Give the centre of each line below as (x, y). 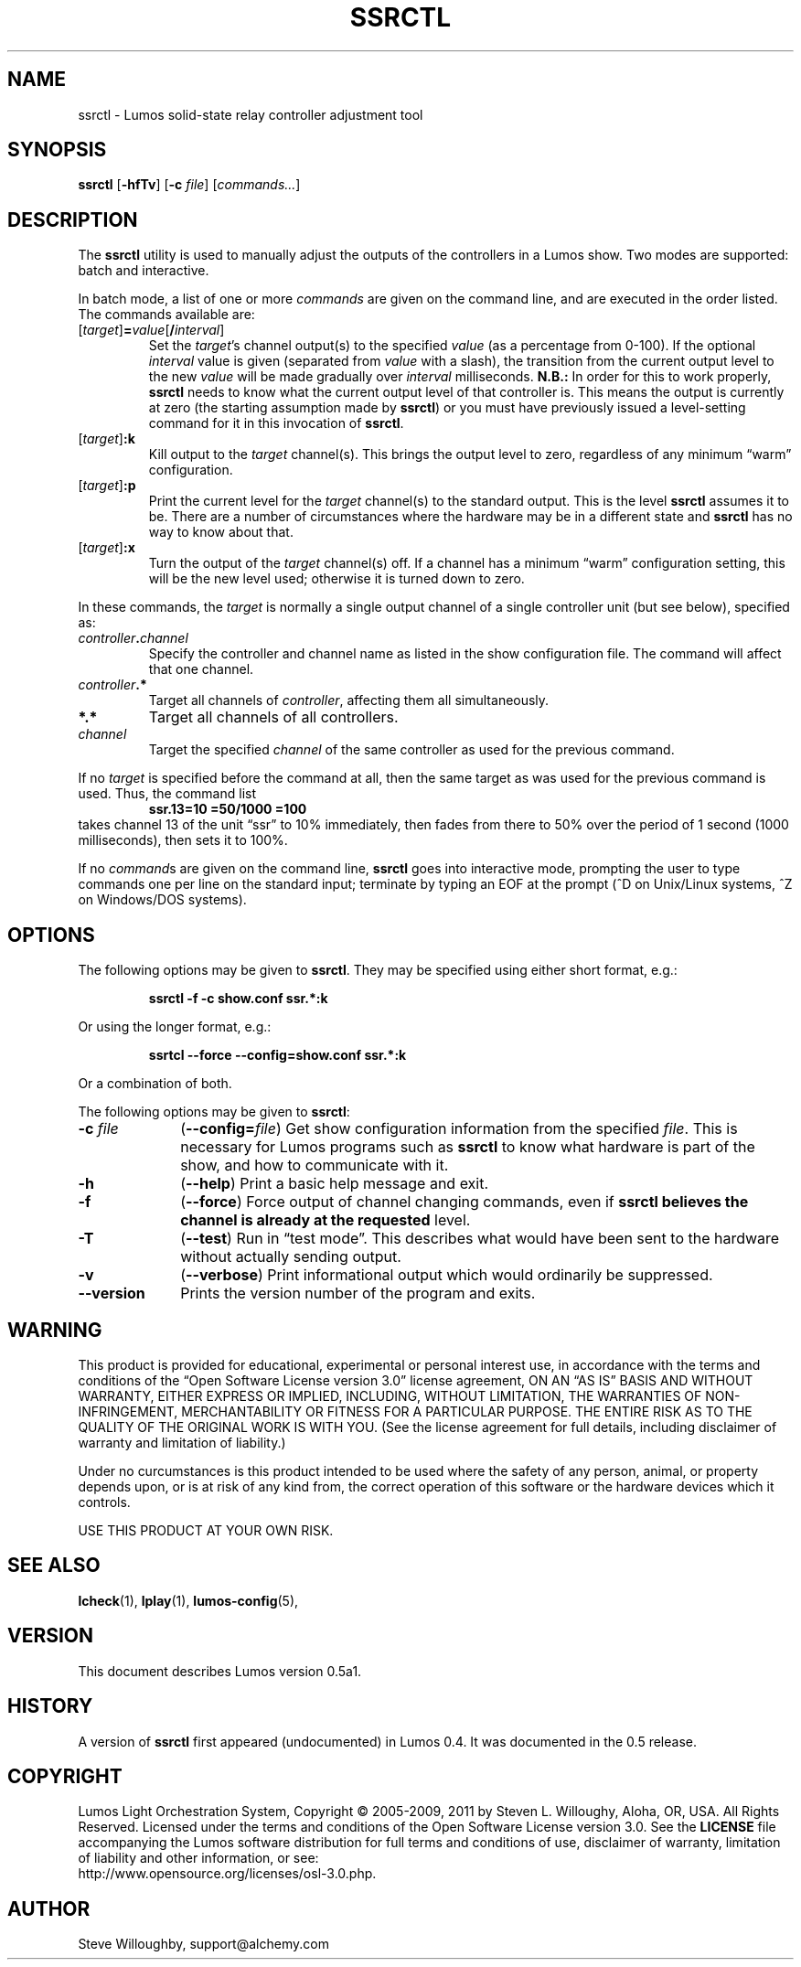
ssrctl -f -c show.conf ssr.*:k (238, 999)
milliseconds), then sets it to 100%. (183, 840)
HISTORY (50, 1706)
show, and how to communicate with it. (315, 1165)
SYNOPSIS (57, 150)
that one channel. (201, 669)
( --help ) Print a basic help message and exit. (335, 1184)
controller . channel (133, 638)
